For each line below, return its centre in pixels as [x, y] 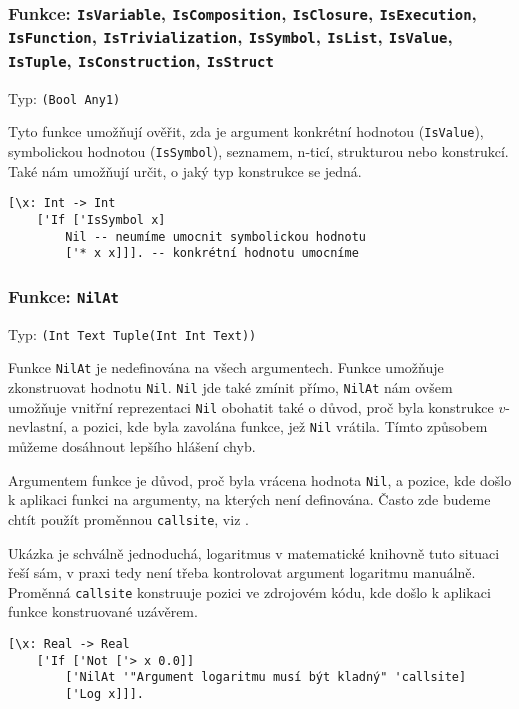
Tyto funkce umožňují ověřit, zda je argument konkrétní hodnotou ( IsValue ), [246, 131]
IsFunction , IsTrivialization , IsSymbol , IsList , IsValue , [230, 36]
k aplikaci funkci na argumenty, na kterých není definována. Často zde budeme [249, 499]
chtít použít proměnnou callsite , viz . [128, 518]
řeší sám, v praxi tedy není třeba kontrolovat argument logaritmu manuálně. [242, 572]
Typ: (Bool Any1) [64, 97]
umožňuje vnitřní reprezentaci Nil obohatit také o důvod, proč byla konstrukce [251, 406]
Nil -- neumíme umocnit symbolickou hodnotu [215, 236]
